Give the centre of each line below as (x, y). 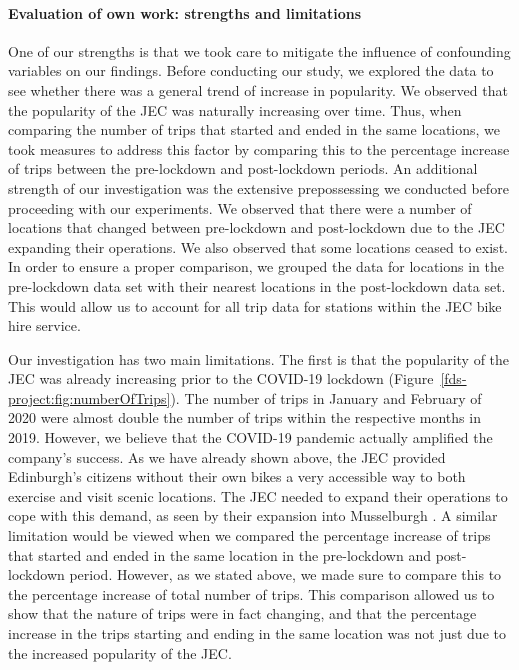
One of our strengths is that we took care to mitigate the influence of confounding (259, 50)
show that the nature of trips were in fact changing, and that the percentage (242, 613)
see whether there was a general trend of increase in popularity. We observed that (258, 89)
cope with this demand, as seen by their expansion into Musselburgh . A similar (253, 515)
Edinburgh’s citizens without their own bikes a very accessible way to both (237, 476)
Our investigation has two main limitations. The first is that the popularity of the (259, 358)
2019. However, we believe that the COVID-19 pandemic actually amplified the (250, 437)
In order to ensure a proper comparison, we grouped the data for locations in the (256, 266)
